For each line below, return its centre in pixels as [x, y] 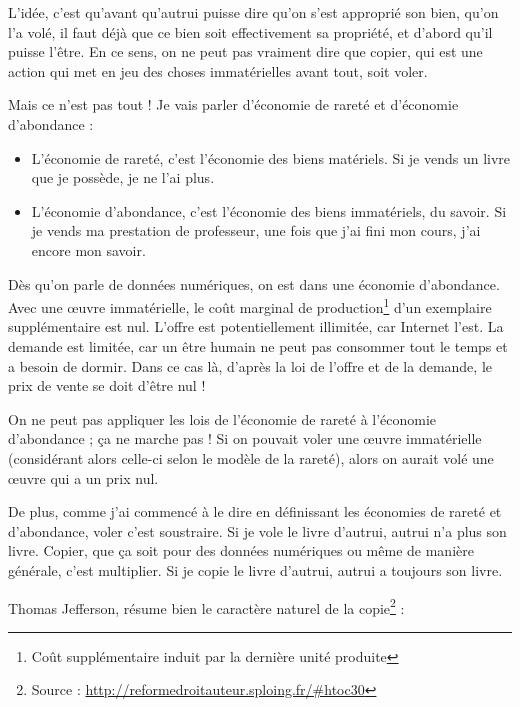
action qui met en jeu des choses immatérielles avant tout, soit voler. [218, 70]
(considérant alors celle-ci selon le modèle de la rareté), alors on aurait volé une [251, 457]
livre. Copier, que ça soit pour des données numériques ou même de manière [241, 550]
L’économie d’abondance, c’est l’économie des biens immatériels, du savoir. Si [269, 210]
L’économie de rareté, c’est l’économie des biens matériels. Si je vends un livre [271, 157]
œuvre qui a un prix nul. [83, 477]
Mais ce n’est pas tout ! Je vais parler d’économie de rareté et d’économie [233, 104]
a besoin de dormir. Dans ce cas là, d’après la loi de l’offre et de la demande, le [250, 365]
